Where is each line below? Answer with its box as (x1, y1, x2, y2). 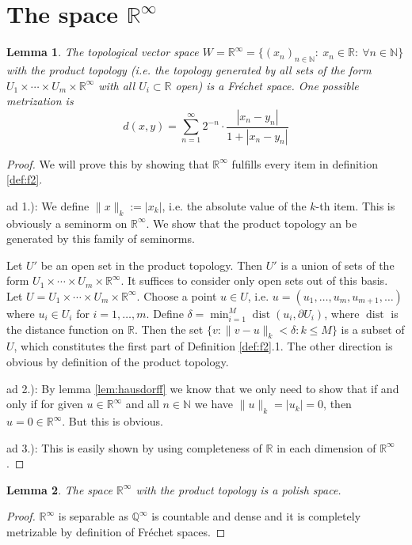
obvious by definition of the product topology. (6, 354, 229, 370)
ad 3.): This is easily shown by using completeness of (6, 439, 262, 456)
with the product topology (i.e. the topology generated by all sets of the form (6, 61, 372, 78)
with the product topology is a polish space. (135, 481, 341, 498)
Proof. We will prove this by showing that (6, 155, 209, 172)
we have (194, 396, 234, 412)
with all (98, 77, 135, 93)
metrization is (6, 93, 74, 109)
